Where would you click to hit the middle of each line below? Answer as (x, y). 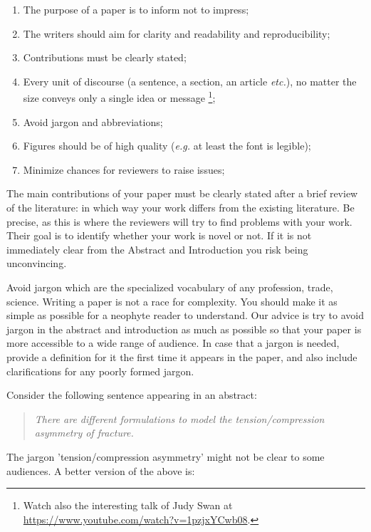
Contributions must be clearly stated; (105, 57)
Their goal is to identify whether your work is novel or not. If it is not (159, 235)
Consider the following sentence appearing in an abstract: (132, 395)
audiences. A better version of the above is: (101, 470)
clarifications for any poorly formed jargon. (100, 371)
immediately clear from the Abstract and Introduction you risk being (157, 249)
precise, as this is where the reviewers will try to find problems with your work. (179, 221)
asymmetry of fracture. (84, 433)
